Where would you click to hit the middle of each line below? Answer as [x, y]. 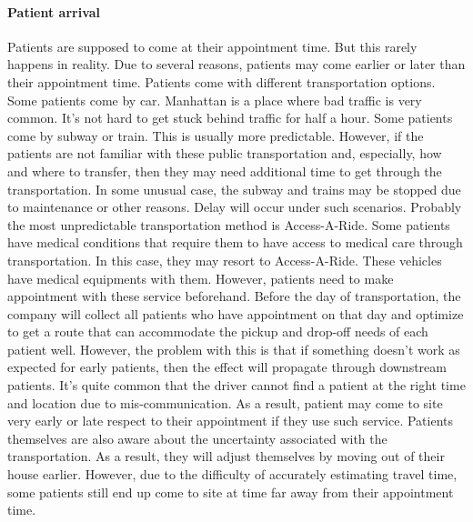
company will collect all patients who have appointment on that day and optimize [236, 313]
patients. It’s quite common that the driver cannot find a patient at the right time [236, 385]
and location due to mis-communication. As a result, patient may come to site [225, 402]
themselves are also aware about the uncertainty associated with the [197, 438]
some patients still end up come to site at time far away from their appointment [231, 492]
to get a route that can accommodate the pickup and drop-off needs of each [218, 331]
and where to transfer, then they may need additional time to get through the [225, 171]
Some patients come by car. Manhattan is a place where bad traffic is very [215, 100]
